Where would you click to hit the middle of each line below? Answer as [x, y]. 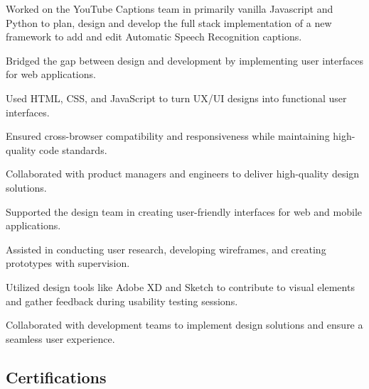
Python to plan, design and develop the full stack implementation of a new [169, 22]
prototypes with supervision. [68, 263]
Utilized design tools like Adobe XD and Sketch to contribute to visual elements [180, 286]
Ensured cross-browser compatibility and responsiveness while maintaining [168, 136]
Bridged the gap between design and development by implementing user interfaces [184, 60]
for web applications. [51, 74]
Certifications [56, 377]
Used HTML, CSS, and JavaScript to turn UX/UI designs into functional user [176, 98]
